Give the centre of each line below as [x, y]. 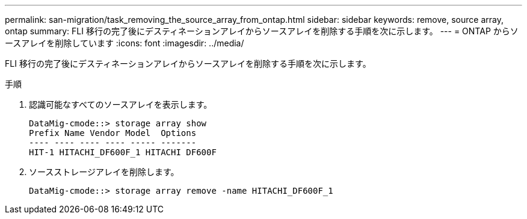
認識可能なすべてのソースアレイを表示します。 [121, 104]
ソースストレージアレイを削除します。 [104, 172]
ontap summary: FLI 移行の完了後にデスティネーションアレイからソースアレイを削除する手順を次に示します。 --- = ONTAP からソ [262, 31]
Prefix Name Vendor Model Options [113, 133]
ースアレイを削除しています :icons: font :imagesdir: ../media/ [125, 43]
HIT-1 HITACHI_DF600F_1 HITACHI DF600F [123, 152]
